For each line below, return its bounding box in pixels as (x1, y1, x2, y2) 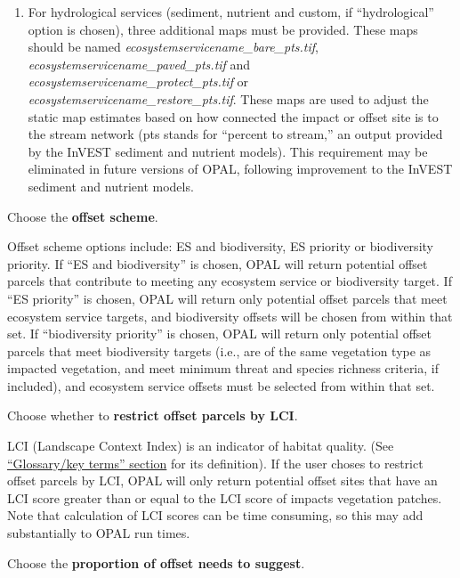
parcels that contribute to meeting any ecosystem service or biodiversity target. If (7, 272, 452, 290)
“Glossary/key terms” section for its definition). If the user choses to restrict (7, 453, 424, 472)
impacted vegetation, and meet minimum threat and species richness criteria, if (7, 359, 439, 378)
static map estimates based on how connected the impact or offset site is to (28, 107, 439, 126)
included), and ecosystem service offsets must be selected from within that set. (7, 376, 435, 395)
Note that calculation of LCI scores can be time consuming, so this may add (7, 506, 424, 525)
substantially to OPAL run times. (7, 524, 190, 542)
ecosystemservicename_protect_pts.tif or (28, 72, 249, 91)
